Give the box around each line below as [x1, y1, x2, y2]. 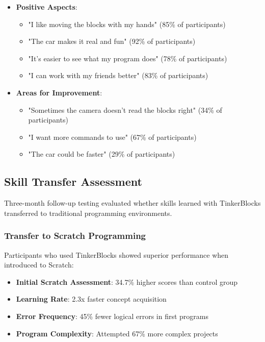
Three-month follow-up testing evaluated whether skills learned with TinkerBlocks [4, 198, 261, 208]
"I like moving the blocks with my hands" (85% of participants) [28, 18, 226, 29]
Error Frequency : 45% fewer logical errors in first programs [16, 310, 208, 321]
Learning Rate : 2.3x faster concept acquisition [16, 294, 167, 304]
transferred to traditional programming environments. [4, 207, 172, 218]
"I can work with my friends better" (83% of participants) [28, 70, 208, 81]
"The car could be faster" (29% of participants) [28, 149, 175, 159]
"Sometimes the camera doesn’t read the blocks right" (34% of [28, 104, 222, 115]
